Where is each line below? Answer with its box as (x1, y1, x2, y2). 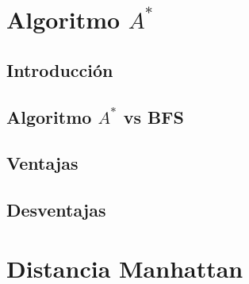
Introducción (6, 57, 113, 82)
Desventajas (6, 198, 106, 222)
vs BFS (123, 104, 184, 129)
